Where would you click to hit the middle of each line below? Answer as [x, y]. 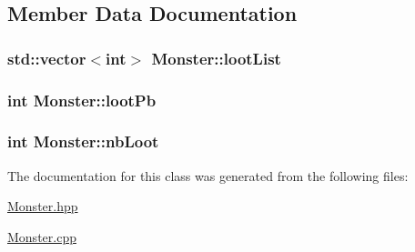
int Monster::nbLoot [83, 141]
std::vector [47, 58]
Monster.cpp [42, 236]
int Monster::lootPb [82, 100]
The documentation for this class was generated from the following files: [208, 175]
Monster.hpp [43, 206]
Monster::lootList [216, 58]
